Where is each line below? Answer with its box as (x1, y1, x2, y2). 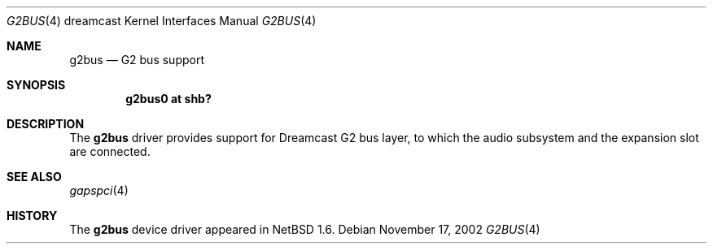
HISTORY (7, 209, 58, 222)
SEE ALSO (7, 170, 62, 183)
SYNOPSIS (7, 78, 66, 92)
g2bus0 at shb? (125, 92, 212, 106)
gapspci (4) (69, 183, 129, 197)
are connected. (69, 144, 151, 158)
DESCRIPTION (7, 117, 85, 131)
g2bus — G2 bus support (69, 53, 205, 67)
